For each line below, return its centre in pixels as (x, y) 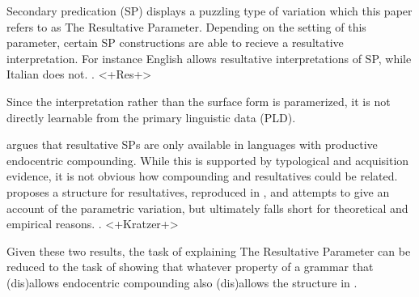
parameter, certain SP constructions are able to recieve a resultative (175, 42)
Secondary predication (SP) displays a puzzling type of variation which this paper (209, 11)
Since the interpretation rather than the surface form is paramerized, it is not (199, 101)
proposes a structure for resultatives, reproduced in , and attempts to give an (198, 191)
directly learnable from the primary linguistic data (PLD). (151, 117)
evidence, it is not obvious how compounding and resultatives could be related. (202, 176)
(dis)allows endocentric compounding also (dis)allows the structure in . (182, 282)
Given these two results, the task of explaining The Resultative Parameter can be (209, 250)
